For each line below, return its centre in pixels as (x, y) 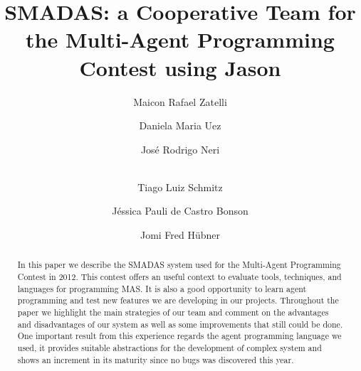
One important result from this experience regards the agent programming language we (179, 336)
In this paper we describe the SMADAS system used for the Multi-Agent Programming (179, 265)
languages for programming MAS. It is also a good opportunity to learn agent (162, 288)
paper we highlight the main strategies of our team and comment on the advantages (173, 312)
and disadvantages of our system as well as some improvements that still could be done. (180, 324)
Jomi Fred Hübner (180, 235)
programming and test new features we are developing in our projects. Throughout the (178, 300)
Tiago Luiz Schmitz (180, 187)
